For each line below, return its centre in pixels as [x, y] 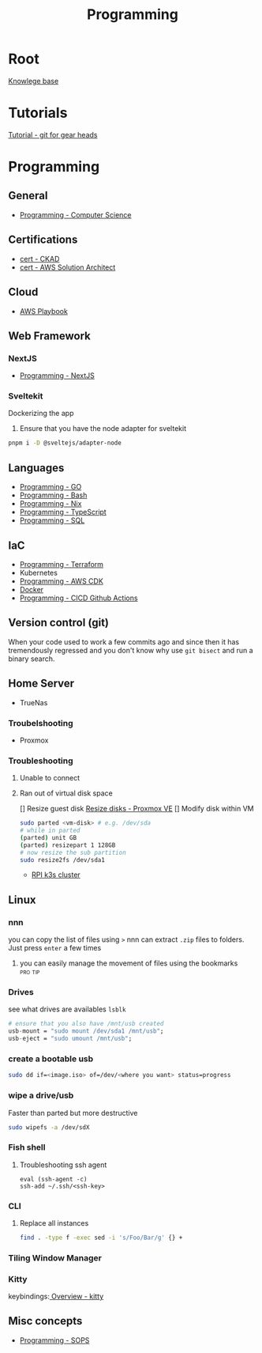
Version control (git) [58, 623]
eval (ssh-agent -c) [53, 1179]
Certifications [43, 240]
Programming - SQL [52, 520]
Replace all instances [54, 1223]
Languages [36, 468]
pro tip [30, 972]
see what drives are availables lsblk [67, 1009]
